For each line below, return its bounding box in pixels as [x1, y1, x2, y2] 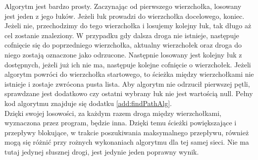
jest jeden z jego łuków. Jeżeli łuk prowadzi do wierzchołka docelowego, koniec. [4, 10, 245, 21]
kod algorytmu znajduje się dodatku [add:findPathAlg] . [4, 98, 172, 108]
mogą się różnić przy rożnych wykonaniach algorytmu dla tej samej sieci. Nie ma [4, 137, 249, 147]
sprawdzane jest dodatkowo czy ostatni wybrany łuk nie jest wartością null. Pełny [4, 88, 253, 99]
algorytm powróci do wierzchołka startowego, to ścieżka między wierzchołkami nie [4, 69, 254, 79]
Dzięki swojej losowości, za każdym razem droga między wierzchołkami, [4, 107, 222, 118]
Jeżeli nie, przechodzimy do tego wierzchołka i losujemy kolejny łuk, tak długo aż [4, 20, 252, 31]
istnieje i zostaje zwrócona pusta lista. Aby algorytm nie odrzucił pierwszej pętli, [4, 78, 250, 89]
